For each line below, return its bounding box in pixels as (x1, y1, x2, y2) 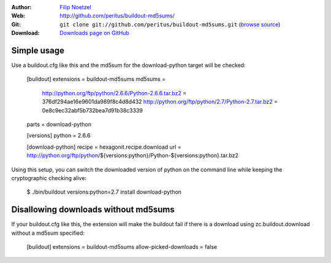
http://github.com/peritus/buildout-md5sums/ (59, 12, 175, 20)
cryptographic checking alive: (11, 174, 87, 181)
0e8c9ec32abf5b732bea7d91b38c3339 (42, 106, 143, 114)
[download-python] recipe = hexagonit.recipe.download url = (26, 143, 181, 151)
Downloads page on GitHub (59, 29, 130, 37)
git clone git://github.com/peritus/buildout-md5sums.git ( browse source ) (59, 20, 281, 28)
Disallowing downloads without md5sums (11, 205, 175, 215)
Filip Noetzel (59, 4, 91, 10)
